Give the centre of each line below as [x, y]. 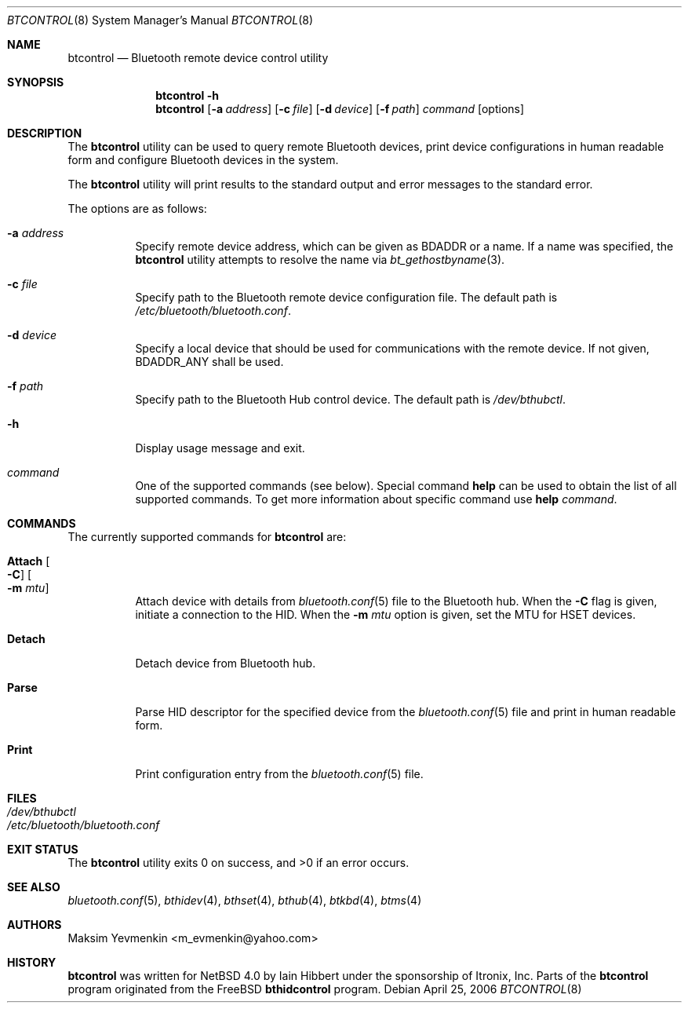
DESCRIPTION [45, 133]
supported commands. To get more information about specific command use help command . [376, 499]
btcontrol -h [187, 95]
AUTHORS [35, 925]
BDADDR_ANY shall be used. [209, 362]
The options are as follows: [137, 208]
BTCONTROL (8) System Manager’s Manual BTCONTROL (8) [160, 20]
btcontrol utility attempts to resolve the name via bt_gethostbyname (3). [320, 260]
